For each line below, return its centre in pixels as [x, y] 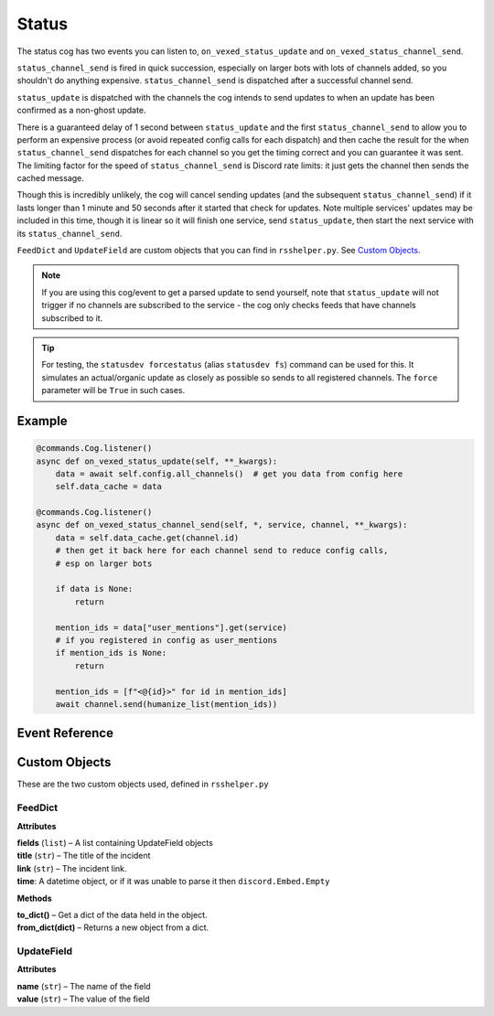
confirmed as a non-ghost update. [81, 111]
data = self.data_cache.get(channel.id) [147, 538]
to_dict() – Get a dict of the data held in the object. [112, 914]
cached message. [50, 178]
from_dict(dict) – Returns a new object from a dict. [113, 927]
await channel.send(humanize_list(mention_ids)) [166, 704]
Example [42, 421]
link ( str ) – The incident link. [72, 868]
